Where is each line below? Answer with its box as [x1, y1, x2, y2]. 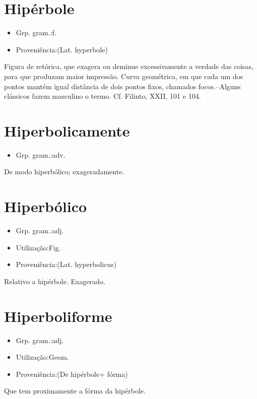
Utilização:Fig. [16, 242, 61, 252]
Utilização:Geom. [16, 352, 69, 362]
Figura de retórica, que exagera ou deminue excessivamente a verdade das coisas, [4, 61, 253, 72]
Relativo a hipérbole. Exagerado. [4, 276, 105, 286]
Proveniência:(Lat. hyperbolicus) [16, 259, 117, 270]
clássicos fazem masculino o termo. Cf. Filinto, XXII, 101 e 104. [4, 91, 201, 101]
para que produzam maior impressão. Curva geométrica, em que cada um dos [4, 71, 243, 81]
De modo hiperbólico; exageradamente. [4, 166, 124, 177]
